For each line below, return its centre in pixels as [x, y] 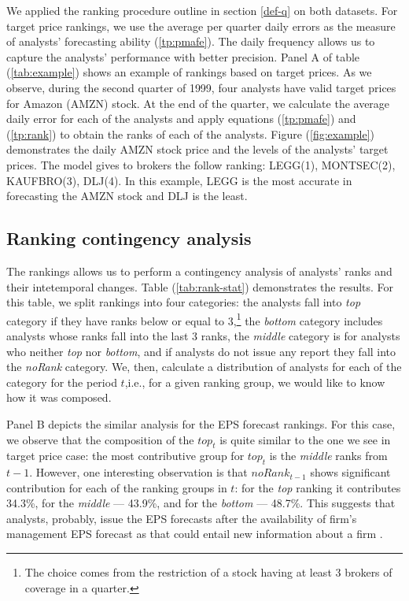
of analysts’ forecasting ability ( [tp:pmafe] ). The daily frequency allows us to [191, 41]
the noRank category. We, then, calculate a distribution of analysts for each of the [204, 367]
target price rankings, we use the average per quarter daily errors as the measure [201, 26]
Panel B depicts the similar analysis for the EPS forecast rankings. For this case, [201, 423]
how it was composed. [59, 397]
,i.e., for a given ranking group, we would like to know [255, 382]
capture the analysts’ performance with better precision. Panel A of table [183, 56]
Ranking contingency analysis [129, 238]
